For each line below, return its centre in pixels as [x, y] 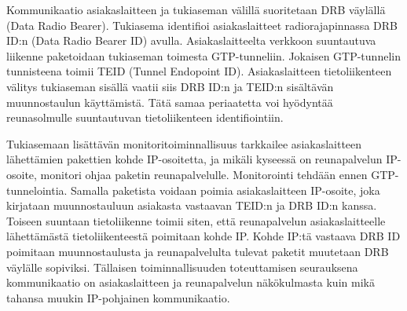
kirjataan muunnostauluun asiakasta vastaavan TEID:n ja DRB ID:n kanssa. [192, 205]
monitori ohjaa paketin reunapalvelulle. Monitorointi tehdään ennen [204, 174]
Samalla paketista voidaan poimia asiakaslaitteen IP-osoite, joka [225, 190]
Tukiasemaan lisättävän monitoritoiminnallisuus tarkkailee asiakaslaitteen [184, 143]
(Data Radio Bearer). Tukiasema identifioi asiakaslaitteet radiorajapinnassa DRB [202, 25]
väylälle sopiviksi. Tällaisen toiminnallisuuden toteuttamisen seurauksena [182, 267]
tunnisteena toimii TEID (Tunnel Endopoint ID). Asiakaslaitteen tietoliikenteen [199, 71]
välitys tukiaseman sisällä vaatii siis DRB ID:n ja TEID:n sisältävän [170, 86]
